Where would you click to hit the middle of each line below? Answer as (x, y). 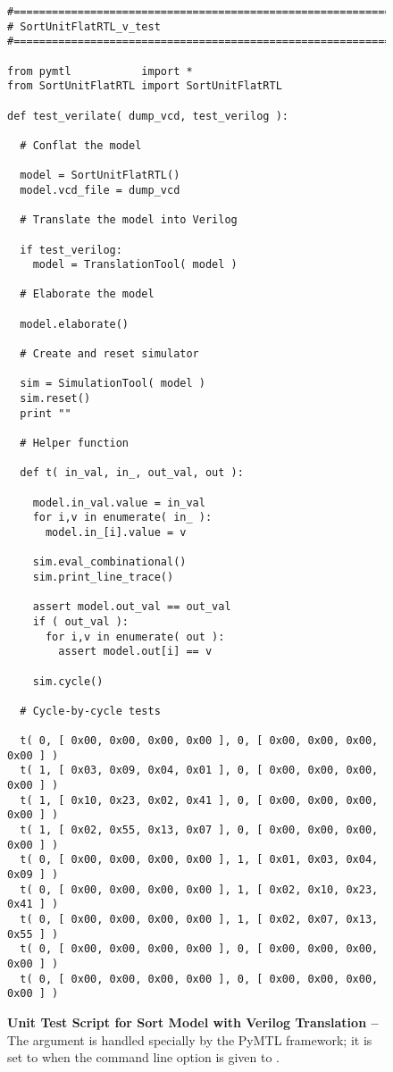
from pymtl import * (100, 71)
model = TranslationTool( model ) (135, 265)
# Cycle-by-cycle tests (90, 711)
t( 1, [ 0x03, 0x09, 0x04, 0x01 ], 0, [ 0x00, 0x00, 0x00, (199, 770)
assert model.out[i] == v (135, 652)
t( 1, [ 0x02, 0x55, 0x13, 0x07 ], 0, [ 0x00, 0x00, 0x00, (199, 830)
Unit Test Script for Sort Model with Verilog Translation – (193, 1022)
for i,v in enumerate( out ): (135, 636)
